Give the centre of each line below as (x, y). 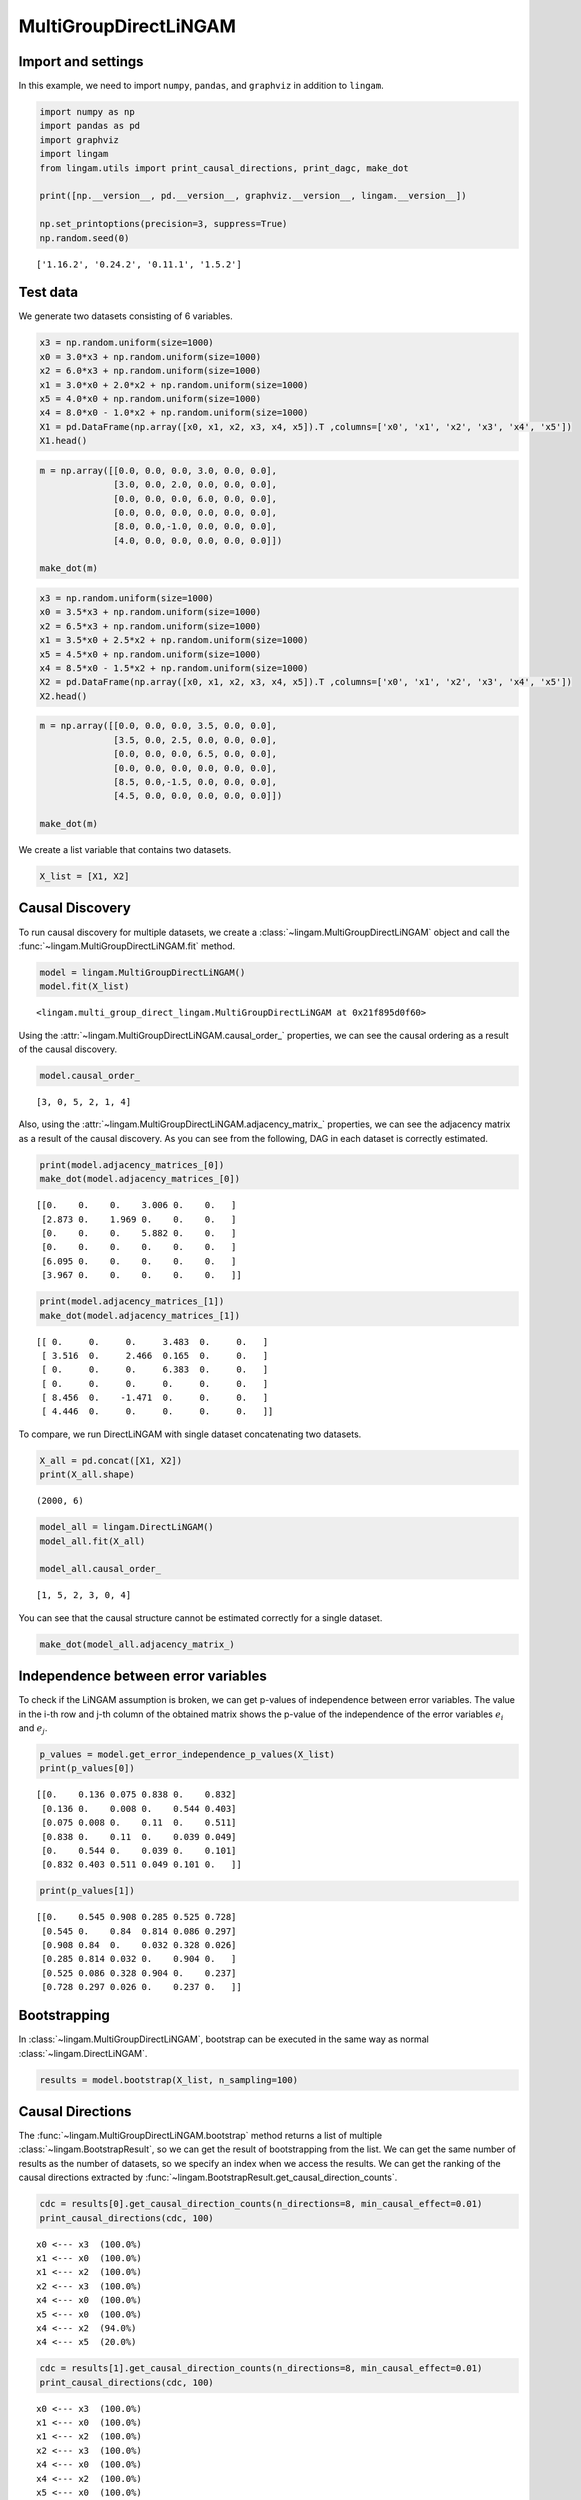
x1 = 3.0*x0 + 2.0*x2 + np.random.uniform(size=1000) (174, 384)
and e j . (33, 1729)
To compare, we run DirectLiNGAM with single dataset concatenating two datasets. (190, 1434)
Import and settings (81, 61)
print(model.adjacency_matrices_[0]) (132, 1164)
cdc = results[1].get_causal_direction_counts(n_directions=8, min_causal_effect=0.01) (261, 2368)
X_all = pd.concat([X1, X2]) (111, 1460)
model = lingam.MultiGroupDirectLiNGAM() (142, 972)
